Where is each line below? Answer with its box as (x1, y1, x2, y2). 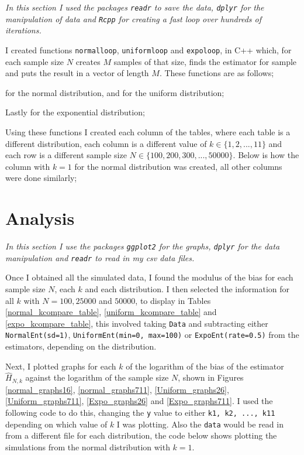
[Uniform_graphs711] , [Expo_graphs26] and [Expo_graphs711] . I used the (5, 395, 273, 407)
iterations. (5, 24, 42, 36)
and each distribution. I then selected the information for (85, 282, 290, 295)
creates (75, 55, 101, 67)
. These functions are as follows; (159, 67, 274, 79)
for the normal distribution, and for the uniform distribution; (5, 86, 224, 98)
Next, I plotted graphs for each (5, 360, 116, 372)
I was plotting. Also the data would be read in (116, 418, 284, 430)
